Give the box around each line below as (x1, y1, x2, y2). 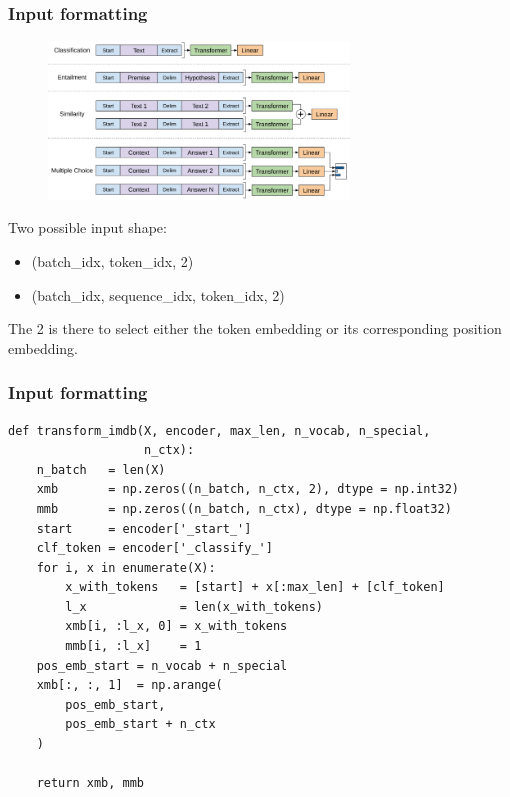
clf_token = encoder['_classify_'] (36, 541, 273, 556)
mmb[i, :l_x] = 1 (65, 639, 202, 654)
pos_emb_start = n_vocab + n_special (36, 658, 288, 673)
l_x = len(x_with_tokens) (65, 599, 323, 614)
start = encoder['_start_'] (36, 521, 252, 536)
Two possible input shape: (8, 217, 167, 238)
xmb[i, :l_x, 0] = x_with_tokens (65, 619, 288, 634)
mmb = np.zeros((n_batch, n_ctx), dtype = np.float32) (36, 501, 452, 516)
